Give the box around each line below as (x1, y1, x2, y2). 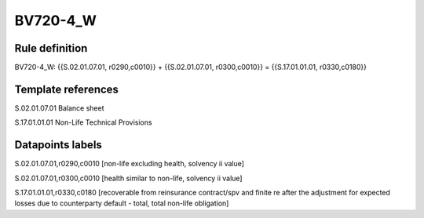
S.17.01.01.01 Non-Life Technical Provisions (14, 118, 152, 127)
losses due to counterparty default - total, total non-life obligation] (14, 198, 229, 208)
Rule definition (14, 42, 88, 55)
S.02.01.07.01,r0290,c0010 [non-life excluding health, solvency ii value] (14, 159, 245, 169)
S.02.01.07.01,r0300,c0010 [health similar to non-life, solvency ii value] (14, 173, 243, 183)
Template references (14, 82, 119, 96)
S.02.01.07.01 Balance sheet (14, 103, 104, 113)
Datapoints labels (14, 138, 102, 152)
